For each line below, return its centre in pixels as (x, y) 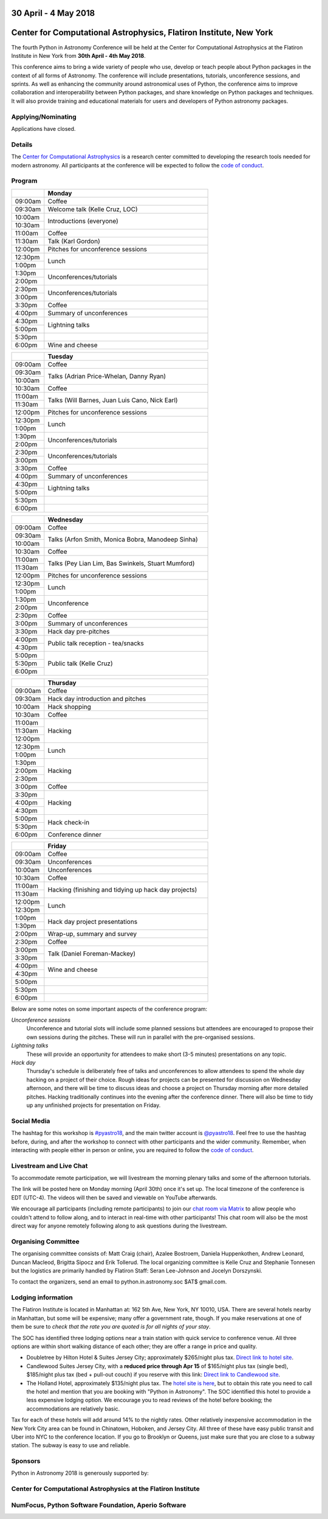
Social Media (31, 1121)
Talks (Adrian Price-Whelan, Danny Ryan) (107, 376)
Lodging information (42, 1297)
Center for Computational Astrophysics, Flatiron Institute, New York (142, 33)
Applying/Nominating (44, 117)
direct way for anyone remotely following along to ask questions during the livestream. (119, 1226)
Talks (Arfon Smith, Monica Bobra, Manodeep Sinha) (123, 540)
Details (22, 144)
